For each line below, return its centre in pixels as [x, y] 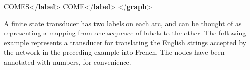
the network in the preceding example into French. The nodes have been [114, 52]
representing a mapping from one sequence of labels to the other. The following [125, 33]
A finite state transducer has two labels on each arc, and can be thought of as [123, 23]
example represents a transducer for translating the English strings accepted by [125, 42]
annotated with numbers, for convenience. [68, 61]
